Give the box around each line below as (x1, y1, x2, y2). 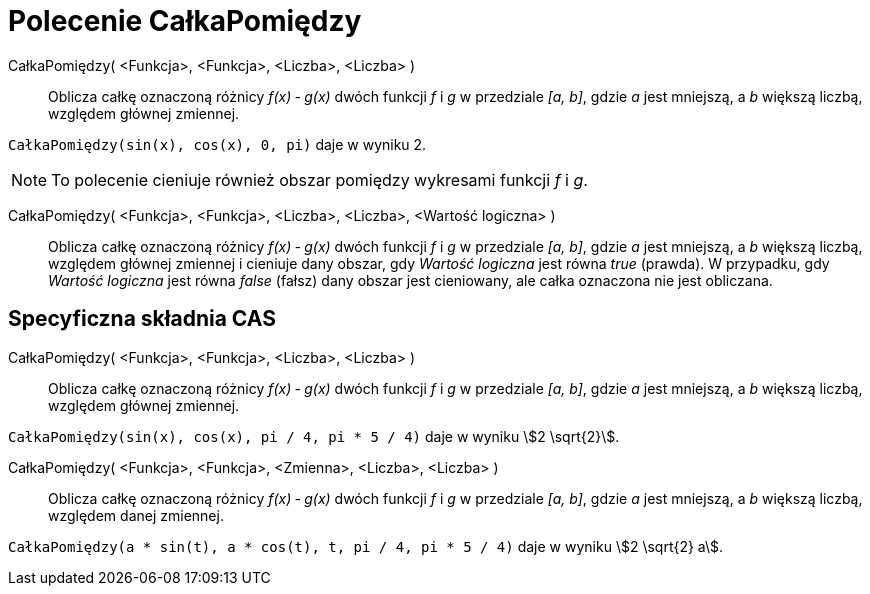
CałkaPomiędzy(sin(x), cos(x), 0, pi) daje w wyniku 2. (8, 135, 427, 153)
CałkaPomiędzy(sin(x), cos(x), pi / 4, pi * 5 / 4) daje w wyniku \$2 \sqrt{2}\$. (8, 427, 620, 445)
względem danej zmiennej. (48, 506, 224, 524)
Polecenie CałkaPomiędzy (8, 4, 362, 38)
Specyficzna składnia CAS (8, 306, 276, 332)
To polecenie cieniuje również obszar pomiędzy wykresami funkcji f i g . (51, 169, 588, 190)
